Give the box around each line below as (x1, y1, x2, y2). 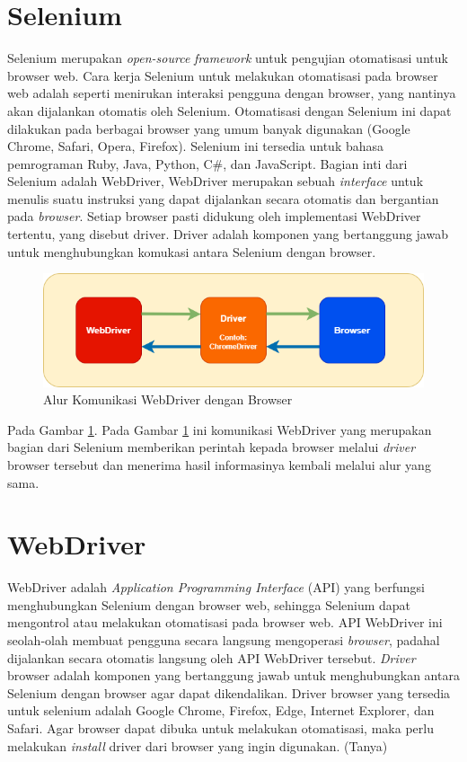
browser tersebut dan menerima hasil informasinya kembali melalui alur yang (7, 455, 431, 474)
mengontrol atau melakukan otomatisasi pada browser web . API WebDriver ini (7, 613, 443, 632)
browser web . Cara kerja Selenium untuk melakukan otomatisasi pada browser (7, 66, 438, 84)
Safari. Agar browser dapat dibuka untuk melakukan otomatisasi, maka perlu (7, 719, 434, 738)
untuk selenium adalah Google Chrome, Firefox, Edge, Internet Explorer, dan (7, 701, 435, 720)
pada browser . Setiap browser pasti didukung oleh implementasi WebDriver (7, 207, 421, 226)
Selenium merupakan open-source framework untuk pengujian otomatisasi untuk (7, 49, 448, 67)
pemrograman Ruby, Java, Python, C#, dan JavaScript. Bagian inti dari (7, 154, 408, 173)
